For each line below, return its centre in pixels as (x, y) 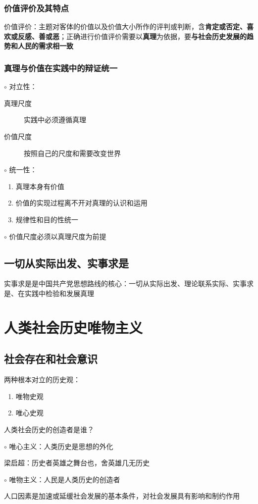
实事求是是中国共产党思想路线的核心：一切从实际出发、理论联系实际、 (118, 283)
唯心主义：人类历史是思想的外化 (61, 446)
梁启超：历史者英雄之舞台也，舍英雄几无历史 (77, 463)
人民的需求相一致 (45, 46)
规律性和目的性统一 (47, 219)
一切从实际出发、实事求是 (66, 263)
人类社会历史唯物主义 (74, 327)
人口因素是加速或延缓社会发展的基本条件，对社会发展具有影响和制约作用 (122, 496)
